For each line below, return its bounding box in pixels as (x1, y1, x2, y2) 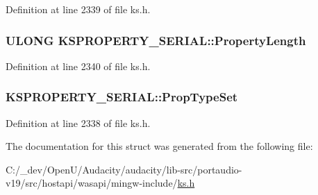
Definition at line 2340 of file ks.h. (6, 58, 151, 73)
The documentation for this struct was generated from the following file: (6, 139, 313, 153)
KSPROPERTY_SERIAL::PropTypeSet (6, 88, 238, 105)
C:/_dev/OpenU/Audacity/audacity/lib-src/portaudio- (6, 162, 242, 176)
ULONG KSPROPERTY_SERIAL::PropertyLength (6, 31, 306, 49)
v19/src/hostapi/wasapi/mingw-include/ (6, 176, 178, 190)
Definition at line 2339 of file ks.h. (6, 2, 151, 16)
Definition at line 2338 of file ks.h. (6, 115, 151, 130)
